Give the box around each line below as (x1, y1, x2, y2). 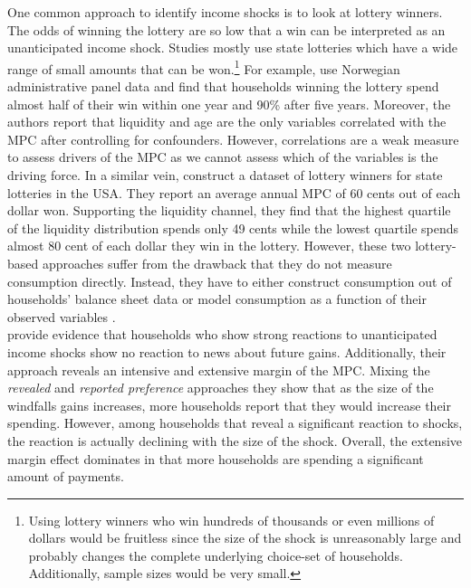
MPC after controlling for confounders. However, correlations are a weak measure (7, 129, 459, 148)
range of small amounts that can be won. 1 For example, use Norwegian (7, 56, 400, 78)
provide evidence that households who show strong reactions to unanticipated (7, 325, 437, 344)
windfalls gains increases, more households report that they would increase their (7, 395, 451, 414)
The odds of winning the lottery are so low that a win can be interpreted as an (7, 20, 446, 39)
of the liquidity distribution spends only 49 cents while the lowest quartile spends (7, 218, 459, 237)
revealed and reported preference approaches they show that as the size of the (7, 378, 434, 397)
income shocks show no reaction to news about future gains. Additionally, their (7, 342, 447, 361)
